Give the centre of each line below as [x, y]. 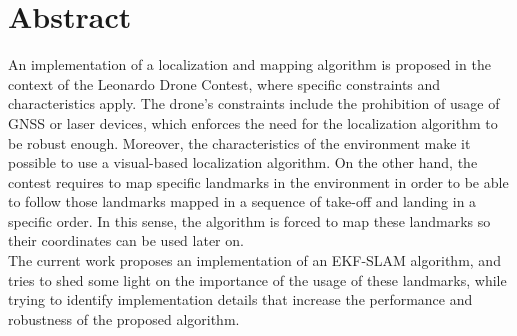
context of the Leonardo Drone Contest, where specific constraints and [224, 83]
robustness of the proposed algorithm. [124, 318]
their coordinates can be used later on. [126, 240]
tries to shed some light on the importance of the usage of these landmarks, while [257, 279]
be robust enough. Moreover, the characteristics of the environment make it [239, 142]
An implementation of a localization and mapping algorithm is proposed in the [249, 64]
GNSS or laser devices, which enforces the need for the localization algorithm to [253, 122]
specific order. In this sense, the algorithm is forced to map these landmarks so [249, 220]
